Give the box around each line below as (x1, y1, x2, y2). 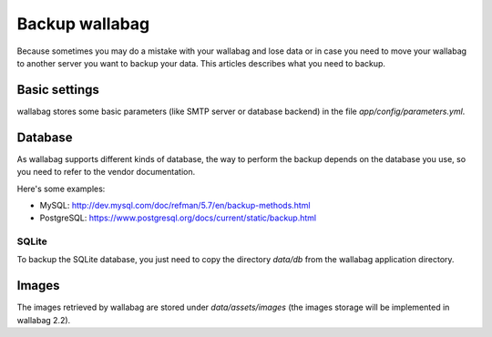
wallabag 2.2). (16, 314, 71, 325)
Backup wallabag (16, 14, 150, 34)
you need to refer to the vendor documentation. (16, 167, 196, 178)
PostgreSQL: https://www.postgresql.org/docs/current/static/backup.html (39, 212, 317, 223)
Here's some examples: (16, 183, 106, 194)
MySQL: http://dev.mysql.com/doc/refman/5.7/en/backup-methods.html (39, 199, 311, 210)
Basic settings (16, 82, 100, 97)
